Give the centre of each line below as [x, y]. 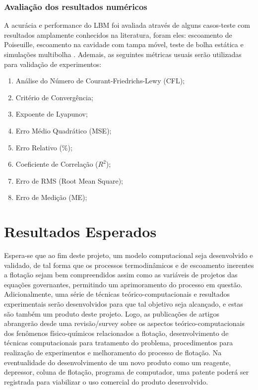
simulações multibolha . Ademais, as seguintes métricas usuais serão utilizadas [123, 54]
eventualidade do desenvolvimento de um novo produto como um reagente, [118, 362]
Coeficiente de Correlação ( [57, 164]
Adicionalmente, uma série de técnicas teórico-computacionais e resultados [117, 294]
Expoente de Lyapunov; [52, 114]
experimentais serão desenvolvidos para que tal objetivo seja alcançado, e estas [124, 304]
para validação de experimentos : [53, 64]
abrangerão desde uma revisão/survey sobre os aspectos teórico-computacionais [124, 323]
